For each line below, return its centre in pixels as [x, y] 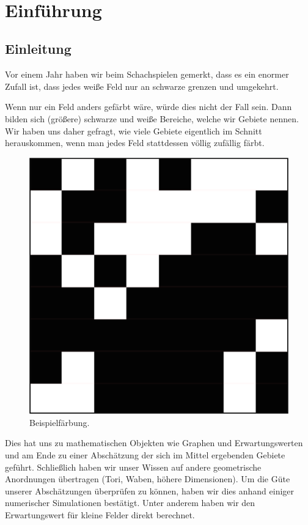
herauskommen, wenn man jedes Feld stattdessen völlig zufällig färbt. [135, 143]
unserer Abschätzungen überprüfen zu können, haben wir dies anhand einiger [150, 490]
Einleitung [38, 49]
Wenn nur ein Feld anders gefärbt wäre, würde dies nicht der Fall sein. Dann [148, 107]
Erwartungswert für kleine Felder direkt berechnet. [100, 514]
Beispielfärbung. [60, 422]
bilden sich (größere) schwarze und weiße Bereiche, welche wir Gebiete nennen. [152, 118]
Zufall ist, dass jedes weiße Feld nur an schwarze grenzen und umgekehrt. [142, 86]
